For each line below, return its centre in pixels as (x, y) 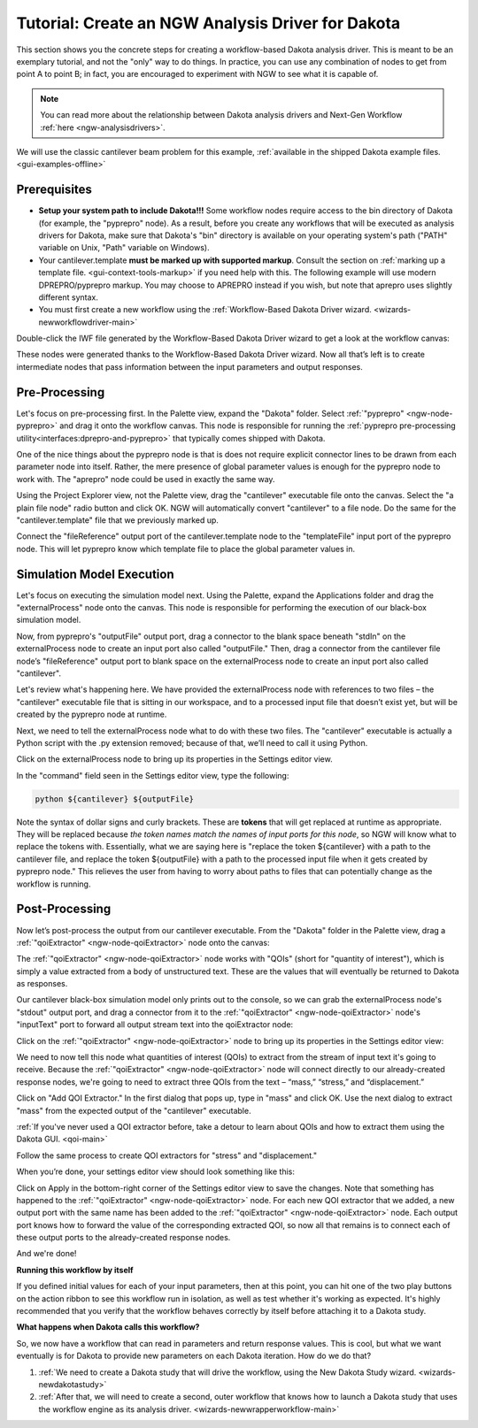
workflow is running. (54, 884)
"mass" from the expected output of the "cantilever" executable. (134, 1110)
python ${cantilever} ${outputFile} (115, 799)
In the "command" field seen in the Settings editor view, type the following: (153, 775)
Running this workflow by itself (75, 1270)
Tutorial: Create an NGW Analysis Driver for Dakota (208, 23)
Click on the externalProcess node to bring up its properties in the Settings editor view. (174, 759)
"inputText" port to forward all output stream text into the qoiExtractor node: (155, 1025)
